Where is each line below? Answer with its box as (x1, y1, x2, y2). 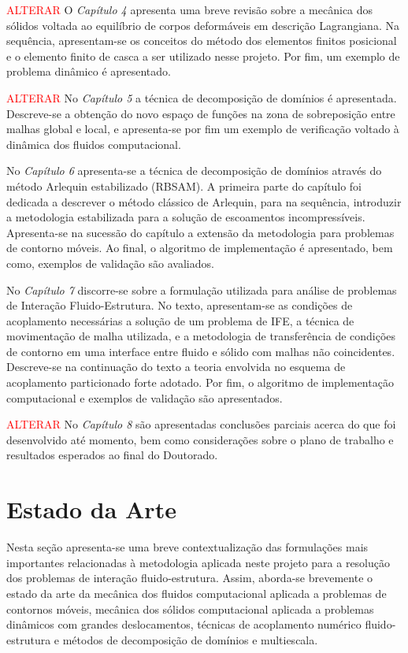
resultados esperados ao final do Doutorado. (6, 447, 218, 463)
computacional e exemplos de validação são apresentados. (6, 389, 283, 406)
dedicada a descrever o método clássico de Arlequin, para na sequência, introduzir (6, 193, 402, 210)
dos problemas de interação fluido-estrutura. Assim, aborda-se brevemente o (6, 570, 373, 586)
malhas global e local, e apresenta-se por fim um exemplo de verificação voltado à (6, 121, 399, 137)
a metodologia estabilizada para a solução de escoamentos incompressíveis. (6, 209, 365, 225)
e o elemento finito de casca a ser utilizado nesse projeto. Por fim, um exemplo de (6, 47, 400, 64)
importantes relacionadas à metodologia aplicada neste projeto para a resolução (6, 554, 391, 570)
